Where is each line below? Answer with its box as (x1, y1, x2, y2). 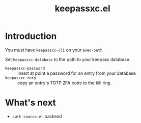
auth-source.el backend (12, 113, 62, 119)
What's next (5, 97, 56, 108)
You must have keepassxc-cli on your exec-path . (5, 47, 104, 53)
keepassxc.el (55, 3, 111, 14)
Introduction (5, 31, 57, 42)
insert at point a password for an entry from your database (17, 70, 136, 76)
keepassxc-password (5, 66, 45, 71)
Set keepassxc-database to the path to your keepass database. (5, 56, 131, 62)
